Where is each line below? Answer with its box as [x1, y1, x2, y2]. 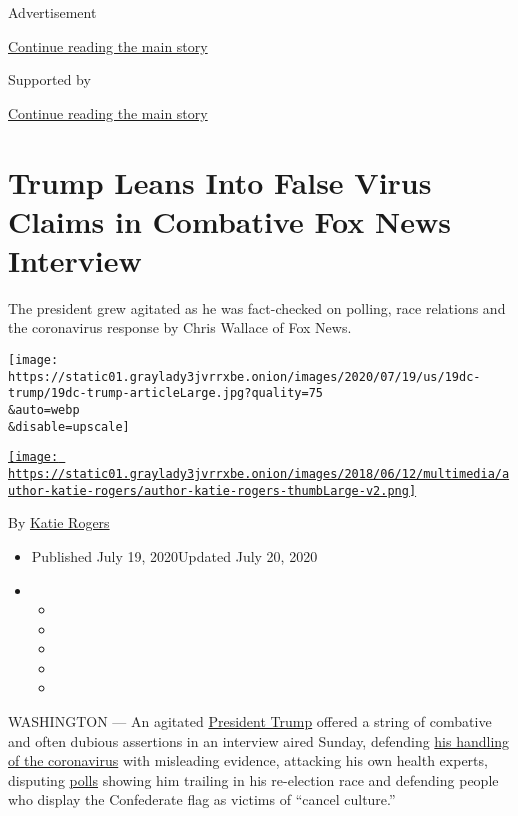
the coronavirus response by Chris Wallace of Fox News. [8, 317, 352, 338]
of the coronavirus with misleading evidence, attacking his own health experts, [8, 750, 488, 771]
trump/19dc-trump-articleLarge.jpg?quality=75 [8, 386, 323, 401]
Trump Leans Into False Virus [8, 161, 432, 202]
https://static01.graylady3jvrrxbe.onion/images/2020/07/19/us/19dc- [8, 369, 481, 384]
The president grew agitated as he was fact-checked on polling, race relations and [8, 297, 506, 318]
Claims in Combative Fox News [8, 200, 451, 241]
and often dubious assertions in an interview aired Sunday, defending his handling [8, 730, 510, 751]
